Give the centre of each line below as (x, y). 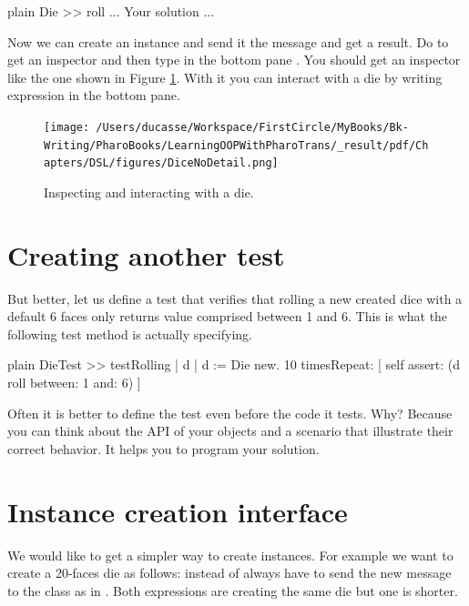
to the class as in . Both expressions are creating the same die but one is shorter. (233, 590)
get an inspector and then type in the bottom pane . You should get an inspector (234, 60)
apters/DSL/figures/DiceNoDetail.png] (161, 163)
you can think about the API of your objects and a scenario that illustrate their (230, 431)
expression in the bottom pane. (94, 95)
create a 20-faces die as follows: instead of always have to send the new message (229, 573)
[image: (67, 127)
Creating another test (146, 254)
